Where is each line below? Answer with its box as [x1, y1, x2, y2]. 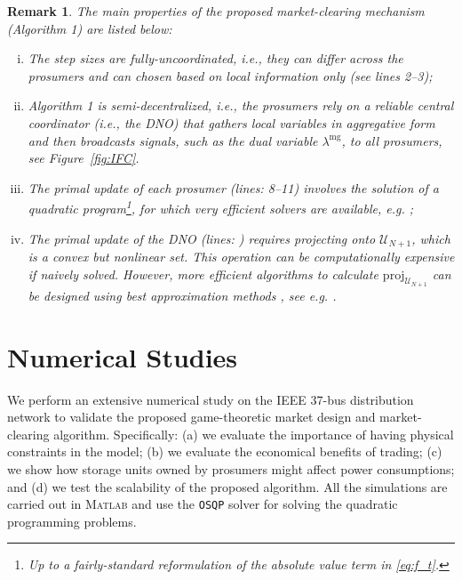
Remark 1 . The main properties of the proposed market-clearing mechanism [7, 2, 425, 20]
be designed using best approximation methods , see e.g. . [28, 286, 337, 304]
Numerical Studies [7, 338, 238, 375]
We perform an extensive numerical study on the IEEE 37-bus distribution [7, 390, 414, 408]
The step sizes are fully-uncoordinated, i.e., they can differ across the [28, 49, 403, 68]
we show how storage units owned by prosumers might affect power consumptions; [7, 459, 455, 478]
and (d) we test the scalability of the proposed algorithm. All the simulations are [7, 477, 448, 495]
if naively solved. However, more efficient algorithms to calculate [28, 264, 378, 283]
